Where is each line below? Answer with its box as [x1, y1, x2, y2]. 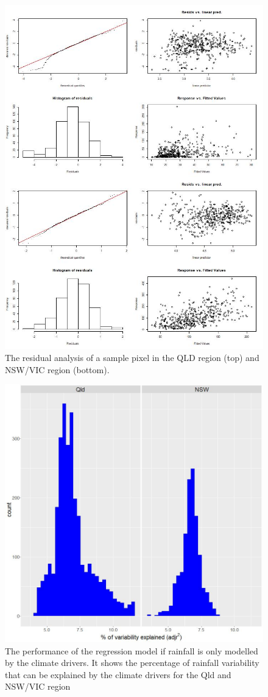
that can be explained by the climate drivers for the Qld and [5, 668, 231, 681]
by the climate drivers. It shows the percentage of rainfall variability [5, 656, 259, 669]
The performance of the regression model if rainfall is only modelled [5, 644, 258, 657]
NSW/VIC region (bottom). [5, 363, 110, 376]
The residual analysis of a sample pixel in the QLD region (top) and [5, 351, 259, 363]
